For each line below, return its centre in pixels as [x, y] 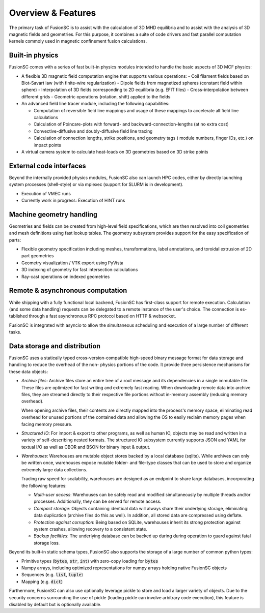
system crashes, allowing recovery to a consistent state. [90, 529]
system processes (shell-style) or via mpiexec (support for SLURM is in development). [96, 184]
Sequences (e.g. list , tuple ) [52, 575]
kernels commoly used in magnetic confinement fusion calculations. [78, 41]
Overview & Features [53, 13]
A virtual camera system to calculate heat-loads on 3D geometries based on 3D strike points [115, 152]
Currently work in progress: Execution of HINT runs [73, 200]
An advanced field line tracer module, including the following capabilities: [95, 104]
